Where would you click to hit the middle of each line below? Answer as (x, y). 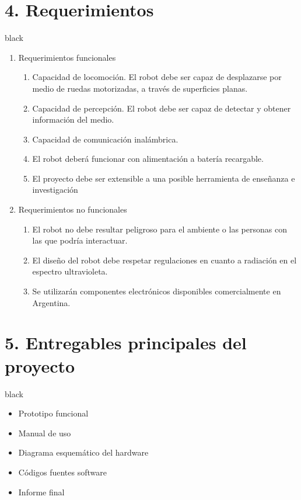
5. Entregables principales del (126, 343)
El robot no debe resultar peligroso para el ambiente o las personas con (160, 229)
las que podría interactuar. (80, 240)
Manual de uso (45, 433)
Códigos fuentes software (62, 472)
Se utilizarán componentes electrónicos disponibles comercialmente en (157, 291)
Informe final (41, 492)
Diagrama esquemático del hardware (83, 452)
